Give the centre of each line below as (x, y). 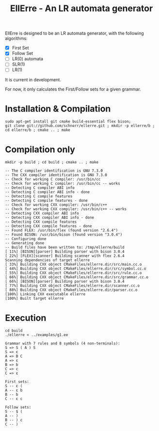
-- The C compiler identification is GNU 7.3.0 (54, 171)
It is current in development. (33, 80)
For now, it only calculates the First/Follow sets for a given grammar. (73, 89)
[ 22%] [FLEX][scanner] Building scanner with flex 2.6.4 (65, 256)
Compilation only (40, 149)
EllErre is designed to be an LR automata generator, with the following (74, 33)
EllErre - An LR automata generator (81, 9)
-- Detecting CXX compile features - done (48, 226)
